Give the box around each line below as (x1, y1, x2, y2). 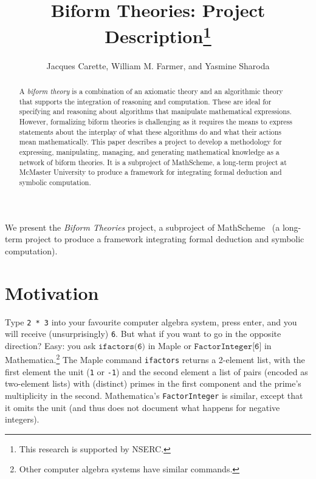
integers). (5, 413, 39, 426)
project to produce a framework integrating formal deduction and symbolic (25, 233, 304, 245)
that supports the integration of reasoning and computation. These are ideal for (19, 96, 272, 106)
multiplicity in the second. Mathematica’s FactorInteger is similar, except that (5, 389, 303, 401)
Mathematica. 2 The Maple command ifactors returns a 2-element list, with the (5, 352, 305, 366)
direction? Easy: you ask (5, 339, 96, 352)
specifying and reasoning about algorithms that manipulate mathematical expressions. (19, 106, 292, 117)
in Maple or (148, 339, 191, 352)
